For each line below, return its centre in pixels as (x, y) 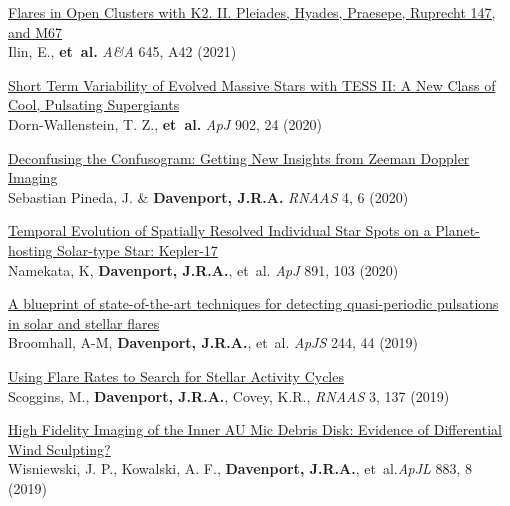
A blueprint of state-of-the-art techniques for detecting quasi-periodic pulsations (253, 303)
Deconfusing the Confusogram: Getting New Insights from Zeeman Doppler (239, 157)
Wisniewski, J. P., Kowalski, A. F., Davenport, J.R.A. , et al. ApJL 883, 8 (240, 468)
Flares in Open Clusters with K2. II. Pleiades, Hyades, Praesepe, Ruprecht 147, (252, 12)
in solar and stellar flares (84, 322)
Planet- (457, 230)
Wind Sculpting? (59, 448)
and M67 (35, 31)
